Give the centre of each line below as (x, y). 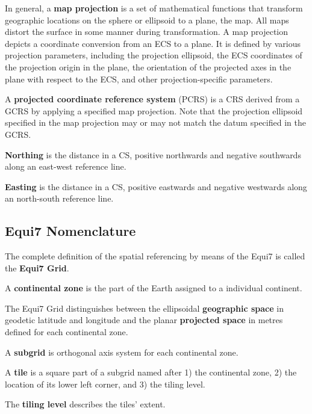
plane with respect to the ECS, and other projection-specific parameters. (139, 79)
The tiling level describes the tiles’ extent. (85, 404)
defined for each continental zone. (67, 332)
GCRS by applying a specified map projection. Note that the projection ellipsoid (154, 110)
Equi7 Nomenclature (70, 231)
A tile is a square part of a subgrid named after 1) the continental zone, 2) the (151, 372)
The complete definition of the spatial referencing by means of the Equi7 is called (155, 256)
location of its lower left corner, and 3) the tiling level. (105, 384)
